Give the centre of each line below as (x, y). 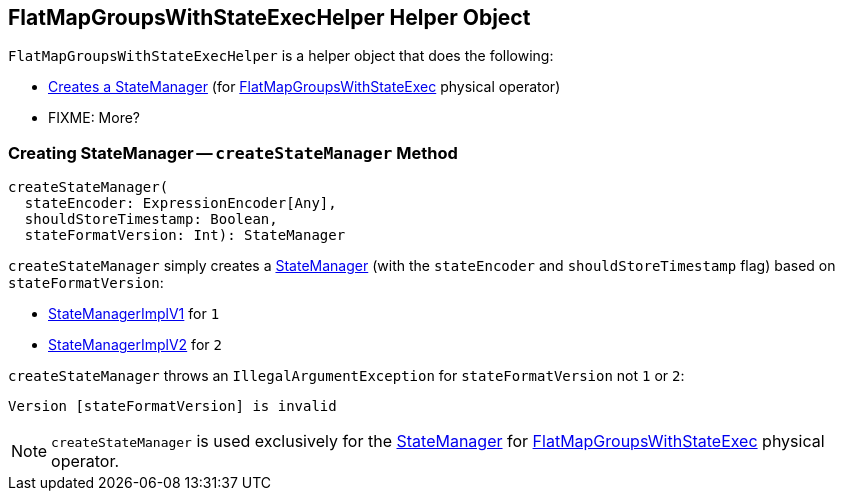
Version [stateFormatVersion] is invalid (172, 406)
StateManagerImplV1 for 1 (134, 314)
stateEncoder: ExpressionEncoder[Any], (180, 203)
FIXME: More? (94, 118)
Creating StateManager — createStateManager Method (233, 152)
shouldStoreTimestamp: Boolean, (151, 219)
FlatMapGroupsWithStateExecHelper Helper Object (269, 17)
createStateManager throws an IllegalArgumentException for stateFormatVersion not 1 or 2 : (346, 376)
